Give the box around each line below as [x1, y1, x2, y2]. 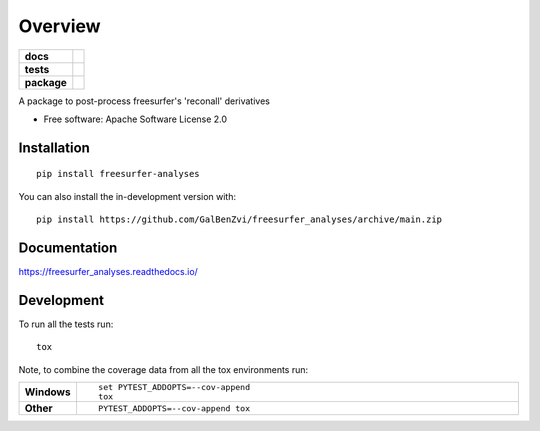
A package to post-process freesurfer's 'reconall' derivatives [18, 95, 270, 107]
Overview [18, 15, 101, 37]
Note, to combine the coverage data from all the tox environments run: [18, 363, 309, 375]
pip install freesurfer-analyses [36, 168, 200, 180]
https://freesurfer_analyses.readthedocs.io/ [18, 266, 199, 278]
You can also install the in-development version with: [18, 190, 237, 202]
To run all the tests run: [18, 318, 114, 330]
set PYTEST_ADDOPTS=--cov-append [98, 382, 250, 393]
